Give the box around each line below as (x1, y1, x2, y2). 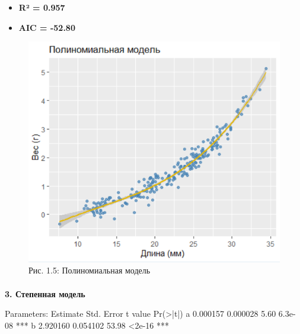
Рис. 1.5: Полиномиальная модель (28, 264, 151, 276)
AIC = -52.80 (18, 21, 75, 33)
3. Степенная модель (5, 287, 85, 300)
